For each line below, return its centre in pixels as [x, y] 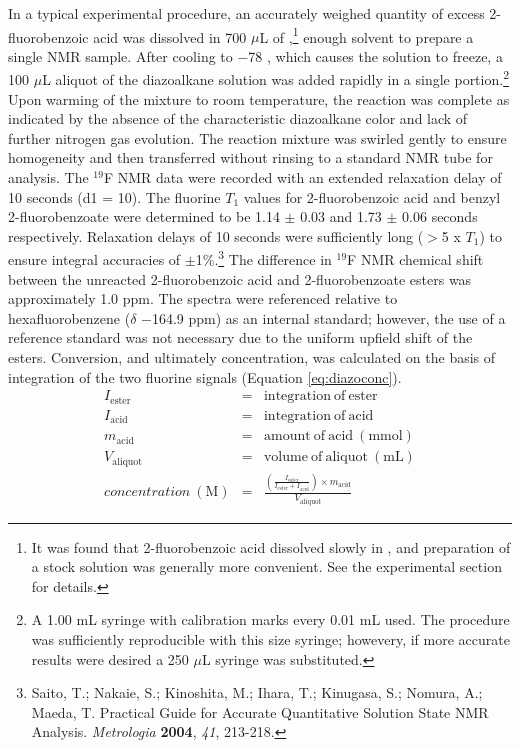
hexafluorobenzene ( [69, 317]
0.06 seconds [440, 216]
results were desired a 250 [110, 658]
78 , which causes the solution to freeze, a [375, 55]
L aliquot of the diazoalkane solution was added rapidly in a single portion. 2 [275, 78]
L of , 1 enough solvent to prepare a [366, 35]
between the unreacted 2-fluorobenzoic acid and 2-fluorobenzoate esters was [240, 278]
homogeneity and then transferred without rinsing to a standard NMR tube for [250, 157]
